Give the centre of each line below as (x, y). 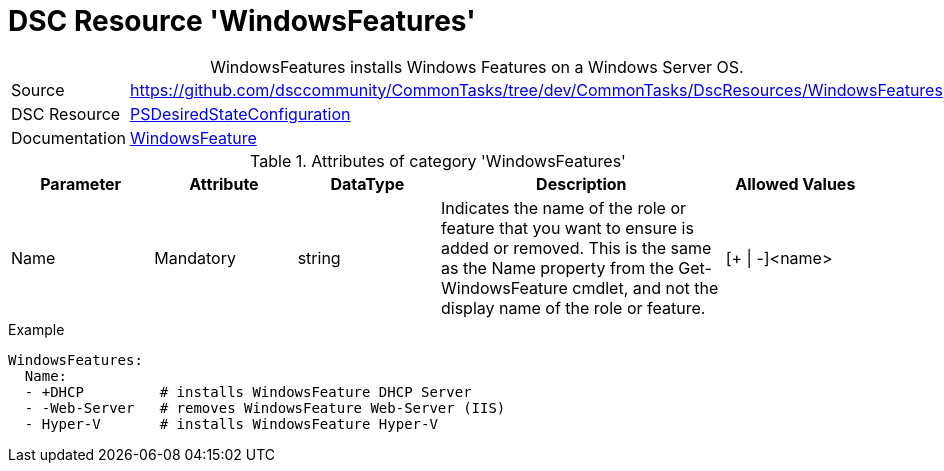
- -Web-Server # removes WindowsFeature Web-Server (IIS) (265, 407)
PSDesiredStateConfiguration (240, 113)
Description (581, 183)
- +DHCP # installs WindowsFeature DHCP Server (248, 391)
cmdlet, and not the (645, 287)
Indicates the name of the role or (563, 207)
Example (36, 329)
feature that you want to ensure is (567, 227)
